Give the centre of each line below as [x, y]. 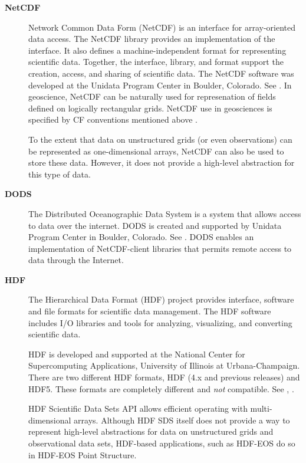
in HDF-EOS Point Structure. [83, 454]
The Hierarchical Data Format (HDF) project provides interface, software [161, 299]
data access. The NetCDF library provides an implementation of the [152, 39]
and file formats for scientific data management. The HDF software [150, 311]
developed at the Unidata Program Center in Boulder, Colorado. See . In [160, 85]
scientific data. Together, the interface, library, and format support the [156, 62]
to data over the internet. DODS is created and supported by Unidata [155, 225]
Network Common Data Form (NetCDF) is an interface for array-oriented [162, 27]
